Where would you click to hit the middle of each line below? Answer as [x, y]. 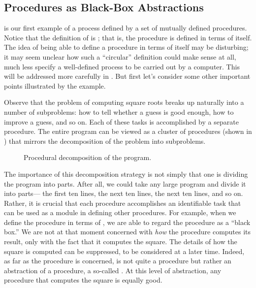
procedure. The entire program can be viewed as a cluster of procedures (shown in [128, 131]
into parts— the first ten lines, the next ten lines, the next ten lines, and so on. [124, 193]
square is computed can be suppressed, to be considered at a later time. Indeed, [124, 251]
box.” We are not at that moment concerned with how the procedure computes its [128, 232]
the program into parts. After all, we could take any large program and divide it [125, 183]
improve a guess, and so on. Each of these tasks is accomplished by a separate [121, 121]
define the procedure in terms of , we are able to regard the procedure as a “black [127, 222]
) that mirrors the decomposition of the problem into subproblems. [105, 141]
